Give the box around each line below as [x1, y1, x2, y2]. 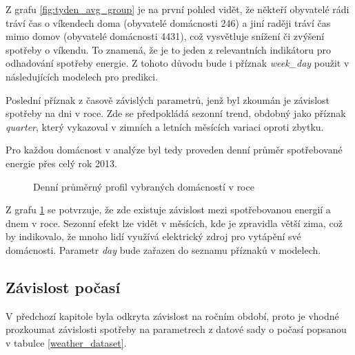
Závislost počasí [6, 276, 121, 297]
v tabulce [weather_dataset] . [6, 335, 127, 349]
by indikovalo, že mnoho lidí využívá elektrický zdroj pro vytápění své [6, 229, 301, 244]
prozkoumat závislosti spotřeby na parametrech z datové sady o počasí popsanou [6, 322, 347, 336]
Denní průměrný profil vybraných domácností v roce [33, 179, 254, 193]
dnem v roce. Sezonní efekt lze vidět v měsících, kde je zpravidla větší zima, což [6, 215, 343, 230]
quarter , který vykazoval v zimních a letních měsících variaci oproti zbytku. [6, 119, 324, 133]
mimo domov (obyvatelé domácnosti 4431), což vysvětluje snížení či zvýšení [6, 29, 325, 43]
